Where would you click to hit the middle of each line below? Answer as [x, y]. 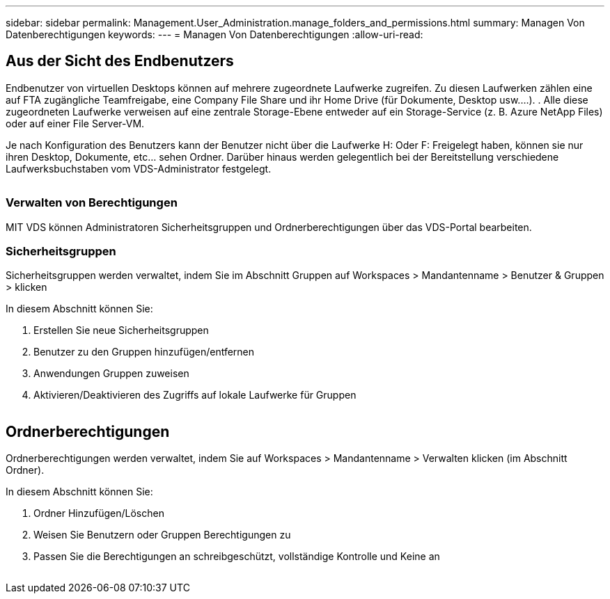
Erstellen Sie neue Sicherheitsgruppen [121, 330]
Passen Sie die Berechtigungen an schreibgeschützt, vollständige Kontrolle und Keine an [237, 557]
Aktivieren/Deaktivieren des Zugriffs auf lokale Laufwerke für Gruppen [195, 395]
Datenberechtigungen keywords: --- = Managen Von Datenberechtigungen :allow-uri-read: [214, 34]
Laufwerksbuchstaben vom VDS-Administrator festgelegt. [139, 168]
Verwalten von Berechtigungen [92, 203]
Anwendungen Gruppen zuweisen [111, 374]
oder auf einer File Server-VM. [75, 123]
